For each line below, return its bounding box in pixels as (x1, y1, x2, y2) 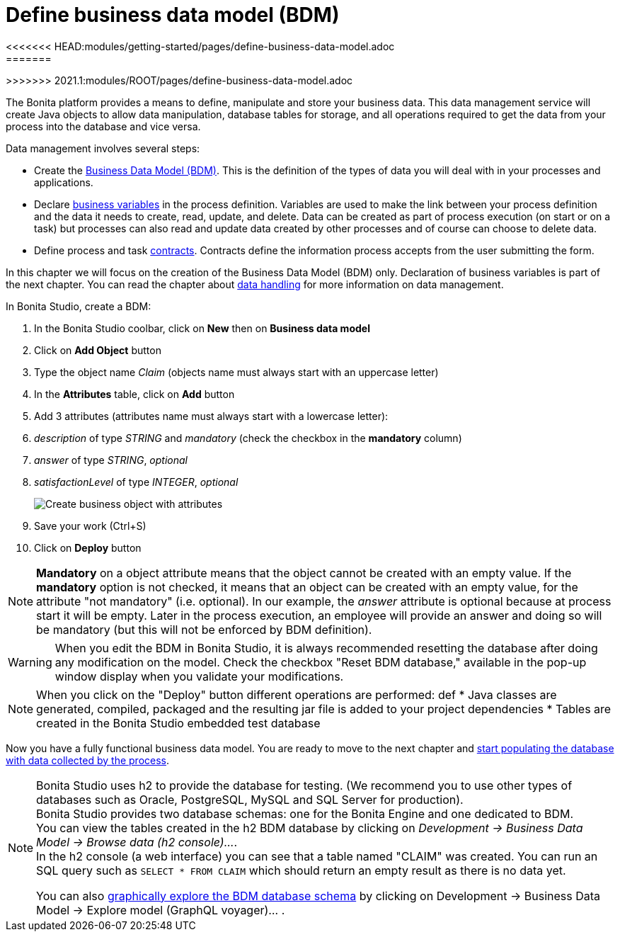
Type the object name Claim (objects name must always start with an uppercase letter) (34, 365, 439, 378)
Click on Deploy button (34, 541, 142, 554)
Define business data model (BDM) (6, 3, 340, 27)
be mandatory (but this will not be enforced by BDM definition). (36, 622, 372, 637)
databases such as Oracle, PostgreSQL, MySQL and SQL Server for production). (36, 792, 464, 807)
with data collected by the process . (6, 754, 170, 766)
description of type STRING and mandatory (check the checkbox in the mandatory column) (34, 431, 462, 444)
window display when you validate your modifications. (54, 669, 344, 683)
